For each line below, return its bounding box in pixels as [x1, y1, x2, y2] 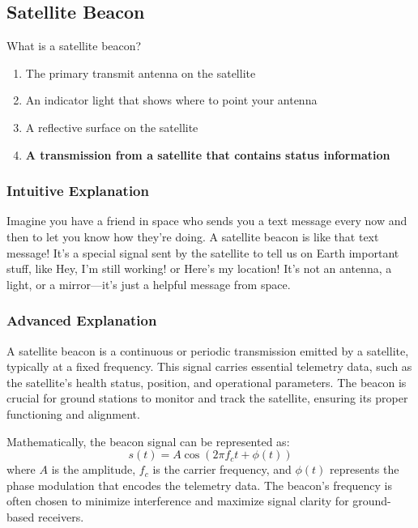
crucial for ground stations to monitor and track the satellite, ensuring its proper [6, 390, 408, 407]
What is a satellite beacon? [6, 37, 142, 54]
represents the [329, 461, 399, 478]
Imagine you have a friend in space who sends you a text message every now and [6, 212, 407, 229]
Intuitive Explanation [6, 181, 149, 201]
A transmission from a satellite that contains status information [25, 146, 390, 163]
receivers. [37, 508, 84, 525]
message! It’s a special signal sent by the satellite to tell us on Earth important [6, 244, 399, 261]
